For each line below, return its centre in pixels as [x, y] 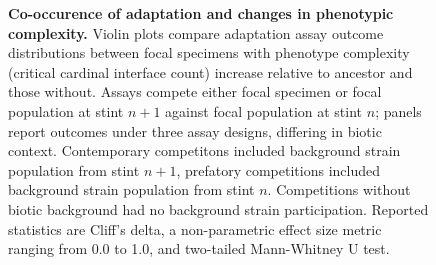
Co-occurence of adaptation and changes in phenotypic [201, 13]
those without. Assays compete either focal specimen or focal [195, 91]
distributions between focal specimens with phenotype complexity [209, 52]
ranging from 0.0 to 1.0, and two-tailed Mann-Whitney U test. [199, 248]
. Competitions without [339, 189]
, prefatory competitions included [278, 169]
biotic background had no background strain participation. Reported [218, 208]
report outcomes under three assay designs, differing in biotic [195, 130]
